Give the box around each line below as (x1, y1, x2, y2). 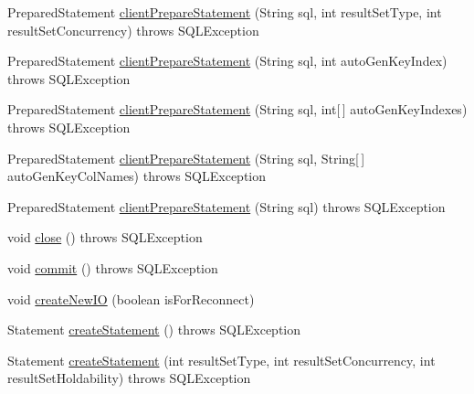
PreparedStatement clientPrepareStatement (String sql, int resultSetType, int (7, 3, 442, 21)
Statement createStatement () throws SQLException (7, 320, 301, 339)
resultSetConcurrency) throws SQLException (7, 20, 259, 39)
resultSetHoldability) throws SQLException (7, 368, 251, 388)
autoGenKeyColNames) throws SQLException (7, 166, 267, 186)
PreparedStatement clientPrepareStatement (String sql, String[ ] (7, 148, 365, 167)
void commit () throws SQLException (7, 258, 218, 277)
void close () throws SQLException (7, 228, 203, 247)
